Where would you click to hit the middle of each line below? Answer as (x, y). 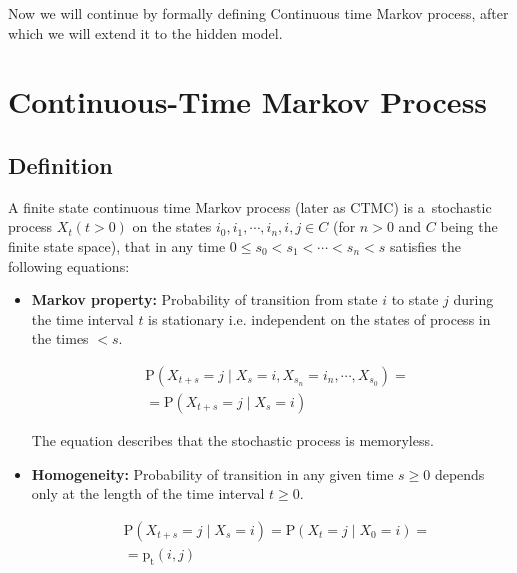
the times (60, 338)
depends (459, 473)
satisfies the (425, 245)
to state (415, 299)
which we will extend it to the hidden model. (145, 32)
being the (469, 226)
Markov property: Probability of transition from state (204, 299)
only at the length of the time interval (148, 493)
